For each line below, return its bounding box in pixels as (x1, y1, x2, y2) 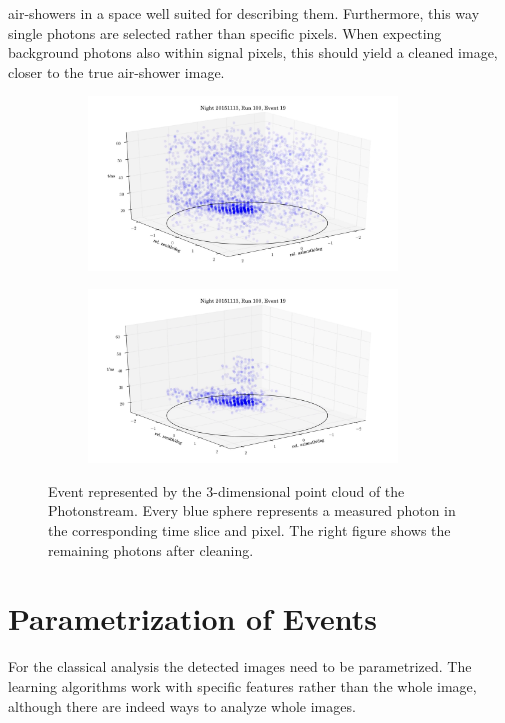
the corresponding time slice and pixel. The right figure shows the (48, 520, 451, 541)
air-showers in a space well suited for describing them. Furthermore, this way (8, 3, 480, 23)
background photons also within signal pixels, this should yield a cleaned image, (8, 42, 498, 63)
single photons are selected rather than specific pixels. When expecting (8, 22, 442, 43)
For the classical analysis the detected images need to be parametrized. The (8, 656, 472, 677)
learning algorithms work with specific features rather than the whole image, (8, 675, 477, 696)
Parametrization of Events (8, 598, 378, 639)
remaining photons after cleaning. (48, 539, 254, 560)
